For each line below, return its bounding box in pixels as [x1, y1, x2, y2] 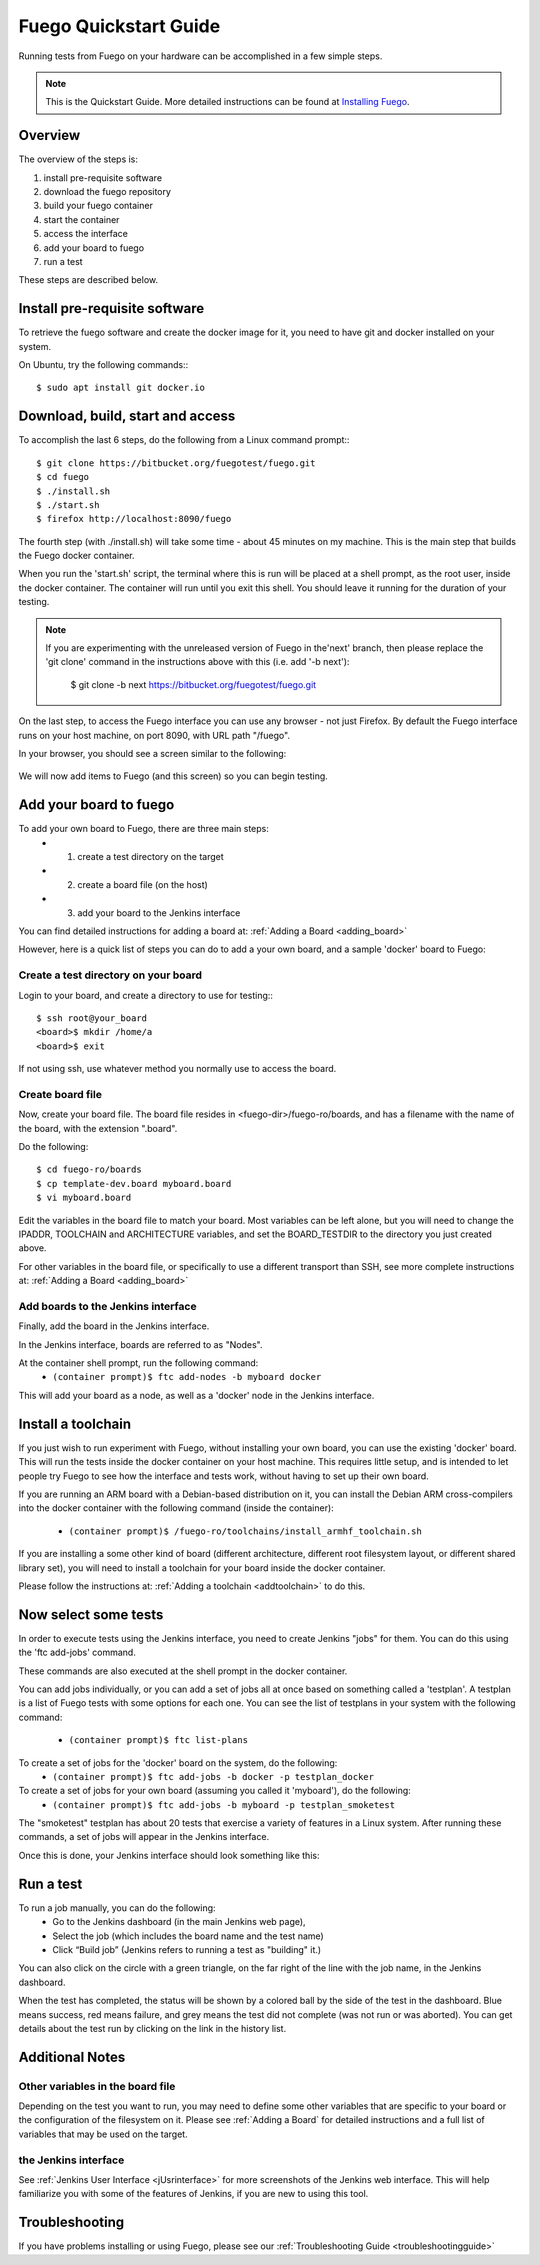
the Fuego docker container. [18, 550, 135, 562]
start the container [43, 213, 120, 225]
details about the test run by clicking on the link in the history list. [18, 2022, 287, 2034]
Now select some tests [18, 1606, 164, 1623]
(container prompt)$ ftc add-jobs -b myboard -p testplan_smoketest [52, 1799, 395, 1810]
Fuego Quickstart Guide [18, 15, 221, 37]
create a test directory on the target [77, 851, 224, 863]
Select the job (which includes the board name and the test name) [52, 1930, 324, 1942]
